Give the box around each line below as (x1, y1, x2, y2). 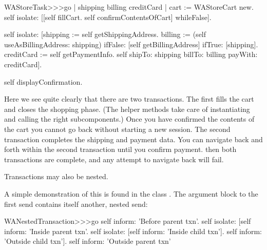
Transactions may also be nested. (4, 171, 108, 182)
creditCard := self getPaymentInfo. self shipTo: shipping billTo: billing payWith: (4, 49, 258, 60)
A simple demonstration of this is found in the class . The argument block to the (4, 188, 258, 199)
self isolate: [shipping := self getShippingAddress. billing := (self (4, 29, 206, 40)
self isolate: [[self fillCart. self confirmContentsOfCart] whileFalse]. (4, 11, 212, 22)
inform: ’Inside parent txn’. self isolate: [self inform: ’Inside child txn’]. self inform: (4, 225, 262, 236)
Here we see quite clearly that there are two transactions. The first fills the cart (4, 93, 254, 104)
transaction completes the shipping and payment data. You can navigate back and (4, 133, 263, 144)
